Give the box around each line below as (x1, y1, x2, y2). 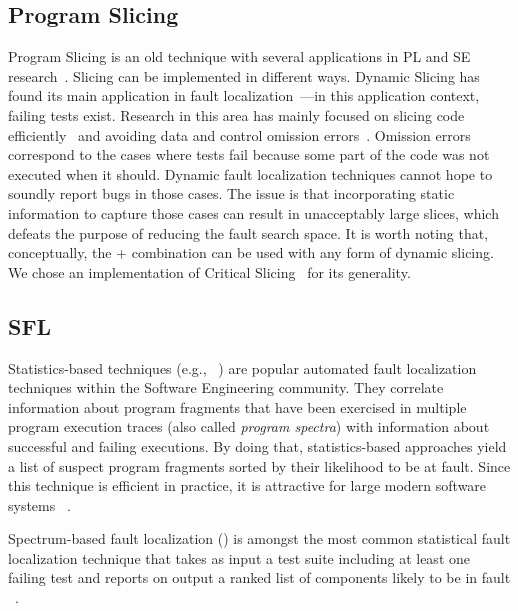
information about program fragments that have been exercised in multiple (8, 396, 467, 417)
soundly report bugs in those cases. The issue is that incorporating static (8, 183, 455, 204)
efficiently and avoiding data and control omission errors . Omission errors (8, 124, 471, 145)
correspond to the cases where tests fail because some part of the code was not (8, 144, 490, 165)
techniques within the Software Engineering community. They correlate (8, 377, 444, 398)
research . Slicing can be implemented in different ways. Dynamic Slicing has (8, 65, 480, 86)
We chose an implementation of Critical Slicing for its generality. (8, 261, 411, 282)
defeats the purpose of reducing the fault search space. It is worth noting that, (8, 222, 489, 243)
